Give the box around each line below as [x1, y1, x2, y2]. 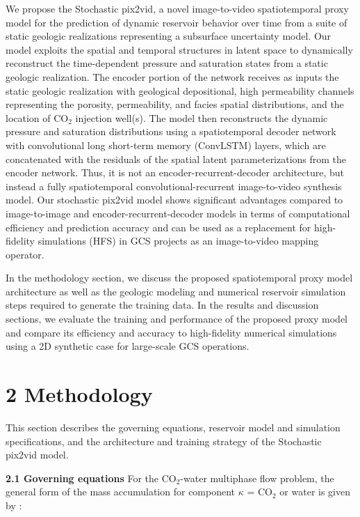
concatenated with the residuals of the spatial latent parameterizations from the [6, 151, 347, 166]
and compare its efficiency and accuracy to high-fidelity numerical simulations [6, 325, 337, 339]
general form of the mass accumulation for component [6, 484, 236, 499]
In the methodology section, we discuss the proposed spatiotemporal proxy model [6, 270, 353, 285]
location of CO [6, 110, 69, 125]
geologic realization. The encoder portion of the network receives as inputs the [6, 69, 339, 84]
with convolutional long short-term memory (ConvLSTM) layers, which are [6, 137, 326, 152]
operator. [6, 247, 44, 261]
